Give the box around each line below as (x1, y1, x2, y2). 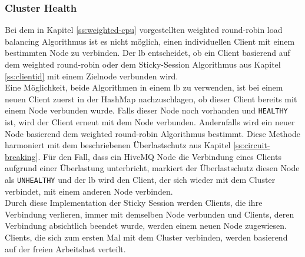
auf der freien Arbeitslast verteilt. (5, 242, 126, 255)
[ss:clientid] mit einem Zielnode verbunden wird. (5, 69, 178, 82)
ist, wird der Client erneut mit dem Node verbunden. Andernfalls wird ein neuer (5, 116, 295, 128)
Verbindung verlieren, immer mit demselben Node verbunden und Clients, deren (5, 208, 294, 220)
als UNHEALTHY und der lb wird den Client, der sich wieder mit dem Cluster (5, 173, 276, 185)
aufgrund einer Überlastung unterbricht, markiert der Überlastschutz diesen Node (5, 162, 300, 174)
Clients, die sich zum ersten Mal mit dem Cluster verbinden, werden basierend (5, 231, 288, 243)
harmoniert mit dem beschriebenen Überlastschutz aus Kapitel (5, 139, 231, 151)
